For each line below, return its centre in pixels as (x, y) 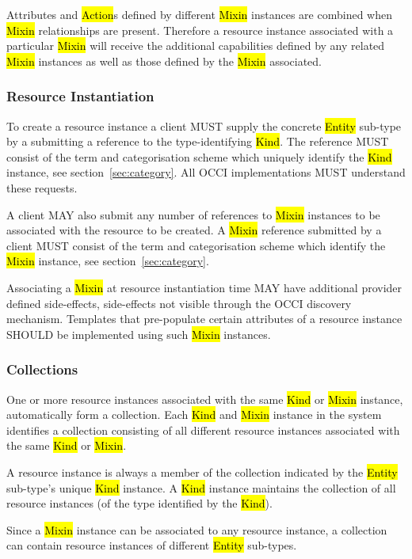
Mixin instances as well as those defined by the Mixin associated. (164, 61)
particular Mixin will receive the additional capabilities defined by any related (196, 46)
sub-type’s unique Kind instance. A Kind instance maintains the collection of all (201, 487)
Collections (42, 369)
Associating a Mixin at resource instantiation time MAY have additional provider (204, 287)
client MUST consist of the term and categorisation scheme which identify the (196, 245)
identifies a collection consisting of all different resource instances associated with (203, 430)
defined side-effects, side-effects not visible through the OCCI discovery (179, 303)
